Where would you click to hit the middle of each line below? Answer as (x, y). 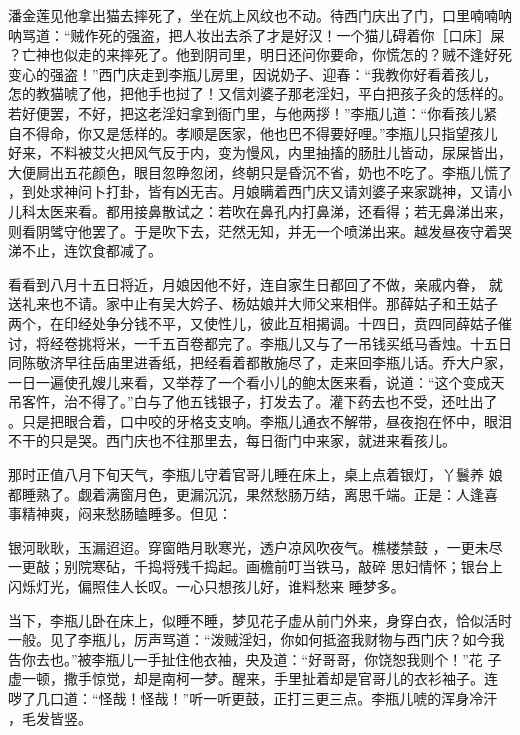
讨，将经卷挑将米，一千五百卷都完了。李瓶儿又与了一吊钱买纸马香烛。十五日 (260, 342)
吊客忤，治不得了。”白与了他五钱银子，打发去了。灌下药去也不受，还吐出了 (253, 401)
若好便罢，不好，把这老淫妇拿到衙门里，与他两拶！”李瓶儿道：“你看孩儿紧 (253, 112)
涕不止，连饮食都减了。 (85, 250)
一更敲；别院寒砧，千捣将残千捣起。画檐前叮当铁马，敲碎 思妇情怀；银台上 (255, 566)
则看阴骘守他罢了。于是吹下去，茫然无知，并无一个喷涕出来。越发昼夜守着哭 (260, 230)
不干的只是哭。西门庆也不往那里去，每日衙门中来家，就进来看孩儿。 (232, 440)
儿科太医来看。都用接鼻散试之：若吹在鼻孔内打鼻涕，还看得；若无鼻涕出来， (260, 210)
